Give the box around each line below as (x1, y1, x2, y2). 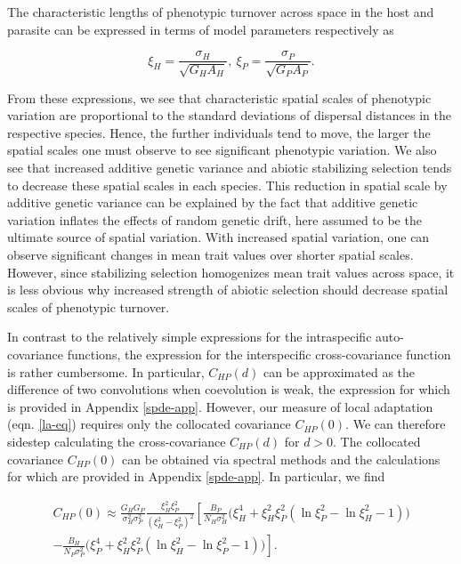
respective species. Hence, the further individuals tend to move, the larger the (7, 123, 431, 141)
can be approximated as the (263, 362, 416, 381)
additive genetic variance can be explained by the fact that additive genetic (7, 193, 418, 212)
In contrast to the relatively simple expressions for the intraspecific (7, 327, 372, 346)
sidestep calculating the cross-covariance (7, 431, 226, 450)
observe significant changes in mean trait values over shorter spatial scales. (7, 245, 414, 263)
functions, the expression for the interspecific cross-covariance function (67, 344, 451, 363)
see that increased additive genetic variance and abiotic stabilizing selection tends (7, 158, 452, 177)
